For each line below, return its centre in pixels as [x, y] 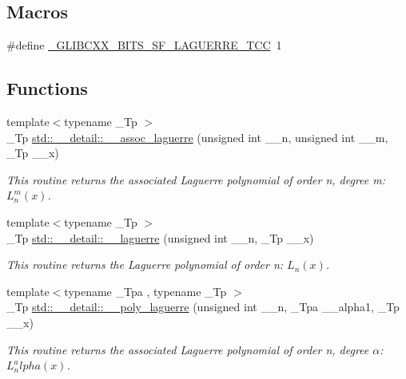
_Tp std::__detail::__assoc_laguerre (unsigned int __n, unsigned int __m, [197, 137]
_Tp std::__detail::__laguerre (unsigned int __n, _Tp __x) [160, 237]
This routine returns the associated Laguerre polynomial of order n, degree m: [196, 179]
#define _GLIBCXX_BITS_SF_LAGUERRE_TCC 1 [144, 45]
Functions [47, 88]
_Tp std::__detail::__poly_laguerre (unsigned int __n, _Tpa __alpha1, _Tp [203, 307]
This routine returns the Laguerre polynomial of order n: [145, 265]
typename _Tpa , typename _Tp [145, 291]
